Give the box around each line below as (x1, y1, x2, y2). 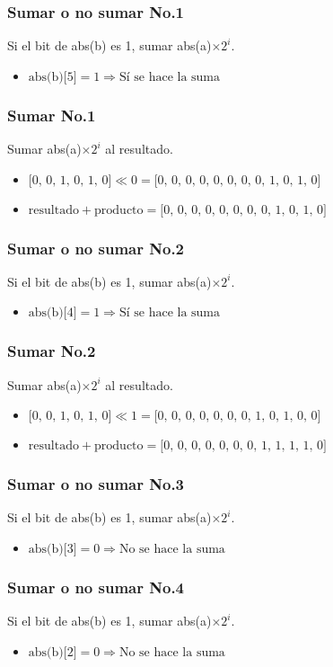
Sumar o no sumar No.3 (7, 473, 185, 495)
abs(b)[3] (28, 543, 77, 556)
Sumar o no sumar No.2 (7, 236, 185, 259)
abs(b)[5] (28, 70, 77, 84)
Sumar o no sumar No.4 (7, 575, 185, 598)
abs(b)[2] (28, 645, 77, 659)
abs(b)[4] (28, 307, 77, 320)
